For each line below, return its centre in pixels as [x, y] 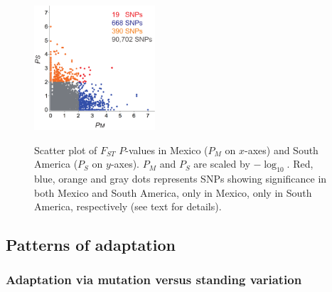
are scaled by [222, 164]
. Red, [300, 164]
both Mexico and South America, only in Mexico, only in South [173, 192]
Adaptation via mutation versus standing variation [154, 280]
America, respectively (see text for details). [128, 206]
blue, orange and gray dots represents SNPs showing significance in [181, 178]
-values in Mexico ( [167, 150]
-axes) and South [281, 150]
